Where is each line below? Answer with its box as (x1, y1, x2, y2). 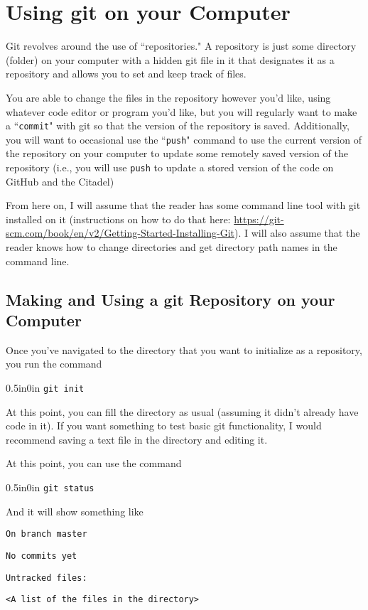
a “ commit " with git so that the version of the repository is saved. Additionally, (6, 118, 350, 133)
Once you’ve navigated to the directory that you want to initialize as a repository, (6, 342, 362, 357)
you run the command (6, 356, 102, 371)
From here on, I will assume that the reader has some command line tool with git (6, 198, 361, 213)
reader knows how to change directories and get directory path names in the (6, 240, 337, 255)
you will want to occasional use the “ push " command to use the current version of (6, 132, 362, 146)
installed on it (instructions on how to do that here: (6, 211, 231, 226)
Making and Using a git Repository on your (6, 288, 335, 310)
